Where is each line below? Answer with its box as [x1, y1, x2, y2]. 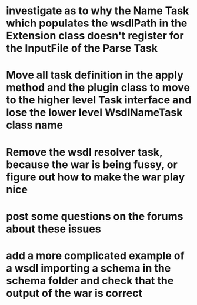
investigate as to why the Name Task [6, 4, 189, 18]
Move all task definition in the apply [6, 69, 184, 82]
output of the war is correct [6, 286, 143, 300]
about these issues [6, 222, 101, 236]
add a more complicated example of [6, 249, 185, 262]
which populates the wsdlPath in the [6, 16, 188, 30]
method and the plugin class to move [6, 81, 190, 95]
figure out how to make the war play [6, 170, 185, 183]
